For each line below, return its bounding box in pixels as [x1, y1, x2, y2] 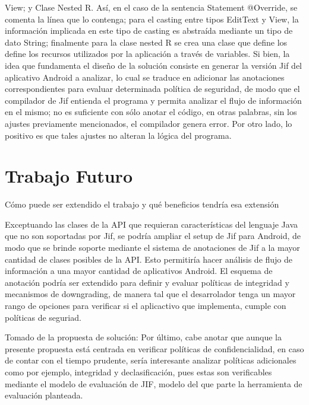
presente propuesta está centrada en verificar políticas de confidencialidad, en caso [5, 342, 304, 355]
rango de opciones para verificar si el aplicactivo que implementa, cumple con [5, 299, 286, 311]
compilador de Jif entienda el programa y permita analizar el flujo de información [5, 94, 302, 106]
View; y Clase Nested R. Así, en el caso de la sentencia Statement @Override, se [5, 1, 298, 13]
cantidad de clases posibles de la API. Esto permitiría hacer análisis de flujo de [5, 253, 293, 265]
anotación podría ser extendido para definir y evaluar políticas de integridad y [5, 276, 289, 288]
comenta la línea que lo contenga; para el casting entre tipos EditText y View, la [5, 12, 299, 25]
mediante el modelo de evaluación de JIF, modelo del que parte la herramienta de [5, 377, 302, 390]
